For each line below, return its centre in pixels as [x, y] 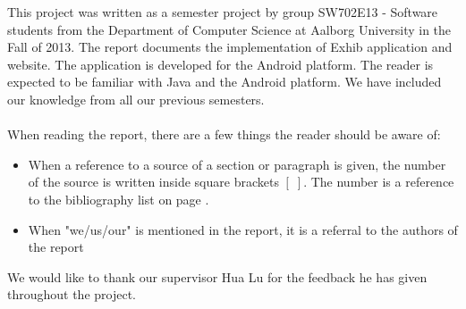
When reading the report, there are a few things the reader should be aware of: [224, 134]
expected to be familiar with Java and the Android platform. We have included [225, 82]
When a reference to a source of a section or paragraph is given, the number [237, 164]
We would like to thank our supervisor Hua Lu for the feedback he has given [217, 276]
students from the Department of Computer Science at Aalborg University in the [229, 29]
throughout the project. [72, 294]
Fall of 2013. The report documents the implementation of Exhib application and [230, 47]
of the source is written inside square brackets [153, 182]
